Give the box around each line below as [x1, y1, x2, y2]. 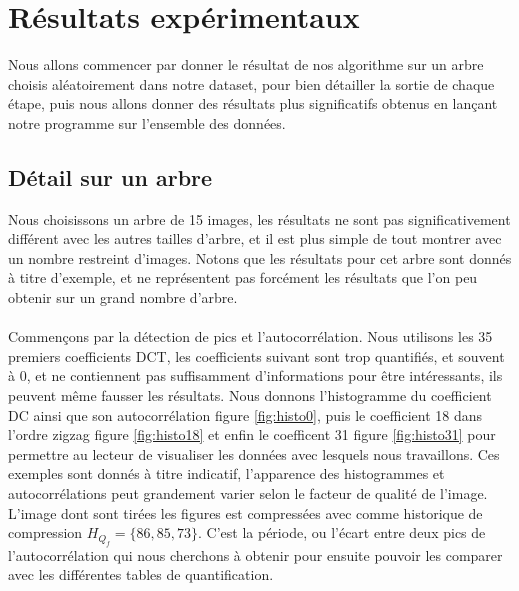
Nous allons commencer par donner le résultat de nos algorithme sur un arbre [8, 54, 484, 75]
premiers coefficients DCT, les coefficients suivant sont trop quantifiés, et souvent [8, 345, 505, 366]
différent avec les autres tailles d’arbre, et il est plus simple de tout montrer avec [8, 228, 502, 249]
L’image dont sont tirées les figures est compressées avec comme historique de [8, 502, 483, 523]
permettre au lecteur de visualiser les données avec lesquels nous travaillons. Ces [8, 443, 500, 464]
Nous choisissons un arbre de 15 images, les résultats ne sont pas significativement [8, 208, 511, 229]
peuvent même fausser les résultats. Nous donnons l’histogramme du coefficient [8, 385, 492, 406]
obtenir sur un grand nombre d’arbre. [8, 287, 238, 308]
